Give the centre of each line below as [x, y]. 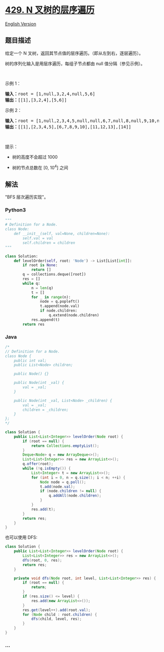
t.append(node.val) [60, 306]
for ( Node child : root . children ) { [60, 614]
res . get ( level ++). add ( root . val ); [57, 610]
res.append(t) [45, 320]
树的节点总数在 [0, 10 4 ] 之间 [40, 167]
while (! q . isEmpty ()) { [47, 469]
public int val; [31, 360]
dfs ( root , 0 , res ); [42, 560]
